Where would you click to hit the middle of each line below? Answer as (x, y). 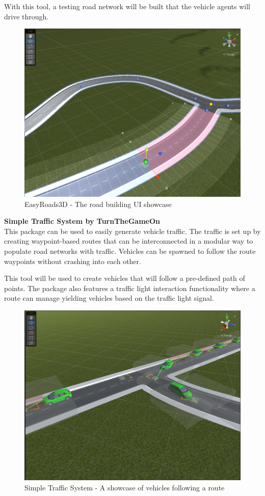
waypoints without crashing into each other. (73, 261)
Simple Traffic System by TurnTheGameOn (82, 221)
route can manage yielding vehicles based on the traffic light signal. (109, 298)
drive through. (26, 16)
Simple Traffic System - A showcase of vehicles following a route (125, 487)
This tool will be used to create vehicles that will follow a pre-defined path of (125, 278)
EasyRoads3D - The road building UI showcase (98, 204)
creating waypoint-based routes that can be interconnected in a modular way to (129, 241)
